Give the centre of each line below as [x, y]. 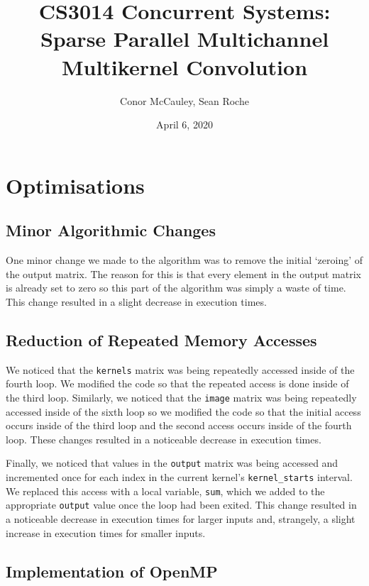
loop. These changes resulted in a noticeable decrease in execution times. [164, 439]
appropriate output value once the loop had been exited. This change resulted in [181, 505]
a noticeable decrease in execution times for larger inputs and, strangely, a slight [181, 518]
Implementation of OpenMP [112, 571]
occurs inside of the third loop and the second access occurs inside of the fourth [179, 425]
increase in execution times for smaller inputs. [106, 532]
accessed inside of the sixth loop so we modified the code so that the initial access [183, 411]
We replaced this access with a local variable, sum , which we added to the [165, 491]
